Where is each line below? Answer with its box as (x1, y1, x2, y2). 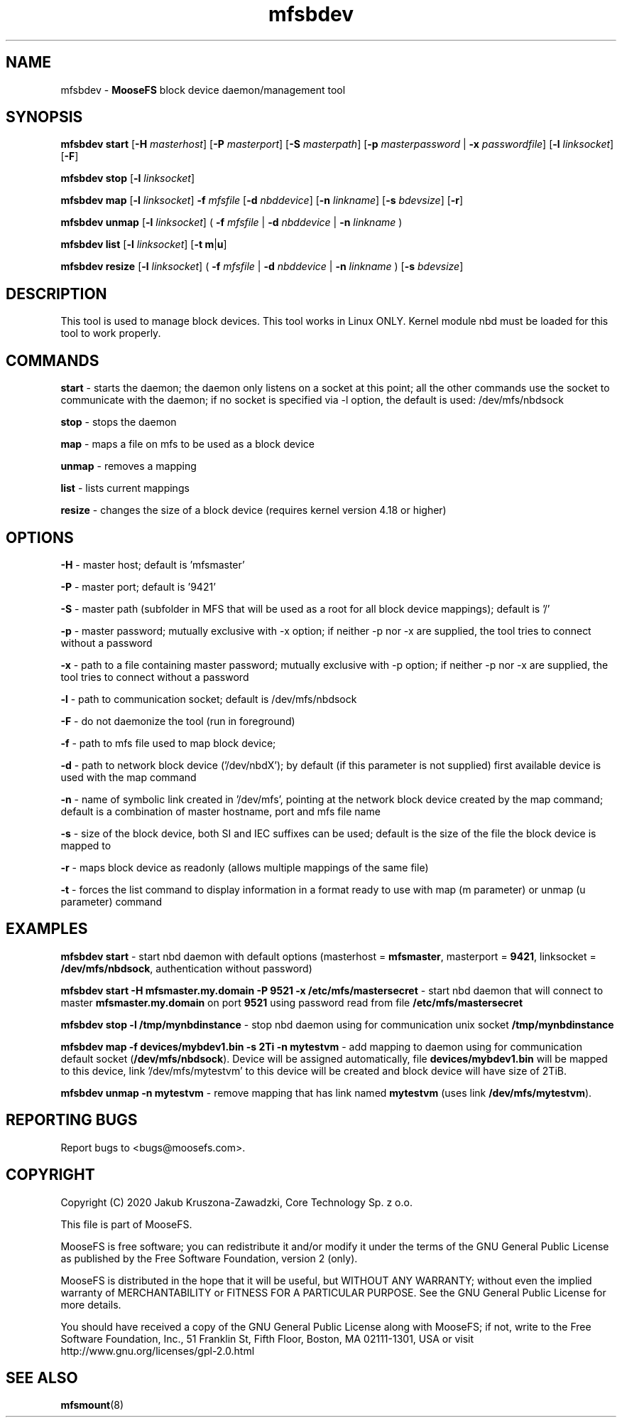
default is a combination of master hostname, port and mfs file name (60, 805, 381, 817)
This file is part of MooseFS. (60, 1218, 192, 1230)
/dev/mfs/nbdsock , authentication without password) (60, 962, 312, 974)
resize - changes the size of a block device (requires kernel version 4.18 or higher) (60, 504, 447, 517)
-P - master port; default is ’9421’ (60, 580, 216, 593)
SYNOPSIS (6, 108, 83, 127)
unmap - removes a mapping (60, 460, 197, 473)
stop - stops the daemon (60, 416, 177, 429)
